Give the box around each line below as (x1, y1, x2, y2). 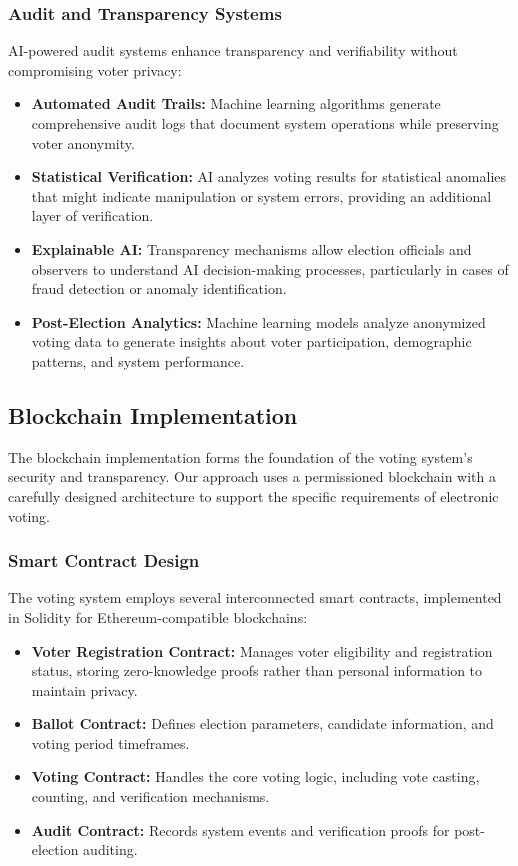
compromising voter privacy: (8, 59, 182, 80)
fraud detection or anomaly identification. (31, 278, 287, 299)
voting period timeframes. (31, 732, 190, 753)
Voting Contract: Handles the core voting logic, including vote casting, (31, 766, 480, 787)
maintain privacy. (31, 679, 138, 700)
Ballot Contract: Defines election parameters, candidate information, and (31, 713, 494, 734)
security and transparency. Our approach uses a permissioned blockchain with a (8, 466, 496, 487)
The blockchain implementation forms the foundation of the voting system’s (8, 446, 473, 467)
